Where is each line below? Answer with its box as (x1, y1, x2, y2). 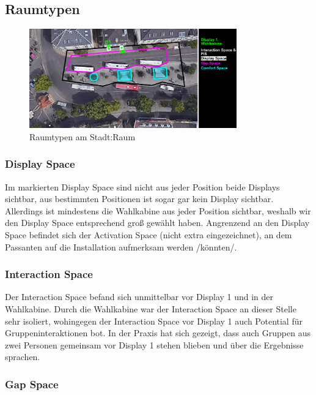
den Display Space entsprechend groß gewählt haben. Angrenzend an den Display (5, 216, 310, 229)
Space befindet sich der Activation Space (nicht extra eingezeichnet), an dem (5, 228, 292, 241)
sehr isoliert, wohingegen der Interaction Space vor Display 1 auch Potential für (5, 314, 303, 327)
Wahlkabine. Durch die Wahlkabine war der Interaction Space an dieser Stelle (5, 302, 296, 315)
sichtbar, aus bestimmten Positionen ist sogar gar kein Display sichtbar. (5, 192, 274, 205)
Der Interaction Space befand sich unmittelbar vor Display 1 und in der (5, 290, 274, 303)
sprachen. (5, 350, 40, 363)
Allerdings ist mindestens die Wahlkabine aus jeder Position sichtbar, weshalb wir (5, 204, 311, 217)
